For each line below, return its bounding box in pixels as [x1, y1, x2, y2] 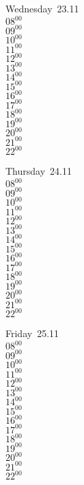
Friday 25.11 [5, 326, 59, 341]
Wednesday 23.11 [5, 1, 79, 15]
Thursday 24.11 [5, 164, 72, 178]
